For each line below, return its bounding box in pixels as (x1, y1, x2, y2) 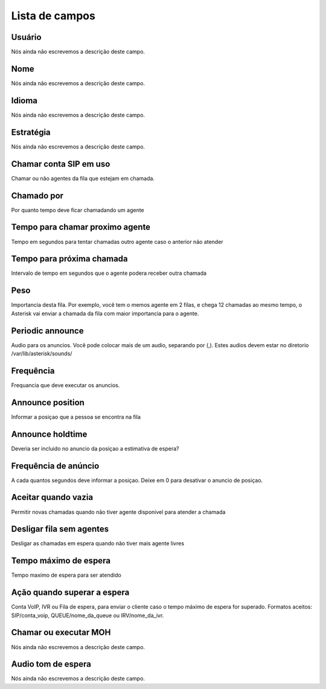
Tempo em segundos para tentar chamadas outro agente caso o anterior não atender (11, 238, 223, 245)
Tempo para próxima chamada (11, 254, 128, 264)
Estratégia (11, 127, 51, 137)
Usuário (11, 32, 42, 42)
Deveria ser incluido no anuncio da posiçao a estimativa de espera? (11, 444, 179, 452)
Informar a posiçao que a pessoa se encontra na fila (11, 413, 141, 420)
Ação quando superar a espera (11, 588, 130, 598)
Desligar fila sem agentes (11, 524, 109, 534)
